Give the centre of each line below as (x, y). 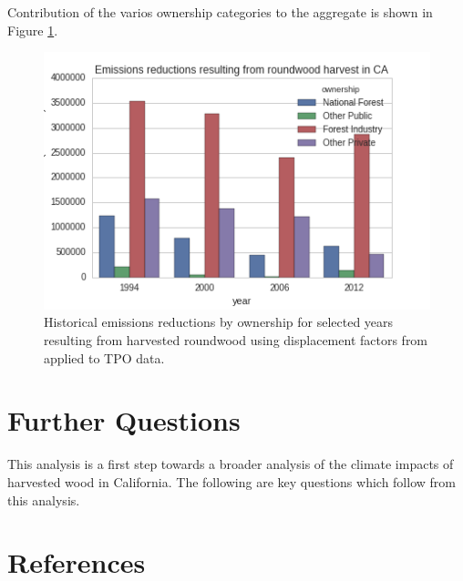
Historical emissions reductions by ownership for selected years (219, 322)
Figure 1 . (33, 30)
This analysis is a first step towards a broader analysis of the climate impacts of (231, 464)
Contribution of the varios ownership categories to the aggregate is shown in (220, 12)
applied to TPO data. (104, 357)
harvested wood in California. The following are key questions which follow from (231, 481)
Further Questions (124, 420)
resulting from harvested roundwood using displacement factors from (236, 340)
